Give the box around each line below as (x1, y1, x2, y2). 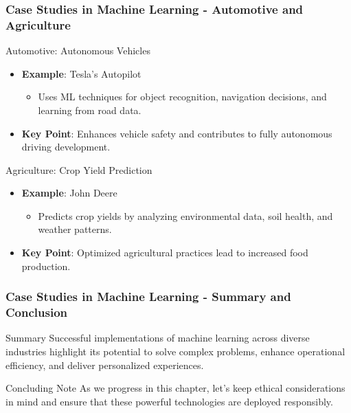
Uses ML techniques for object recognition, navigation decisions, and (38, 89, 327, 104)
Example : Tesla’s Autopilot (21, 66, 141, 80)
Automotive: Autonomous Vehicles (5, 43, 150, 58)
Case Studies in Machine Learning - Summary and (5, 288, 291, 305)
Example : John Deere (21, 186, 117, 200)
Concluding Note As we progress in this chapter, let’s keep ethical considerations (5, 381, 346, 395)
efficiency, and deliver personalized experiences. (5, 357, 204, 372)
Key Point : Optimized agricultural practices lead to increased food (21, 245, 308, 260)
